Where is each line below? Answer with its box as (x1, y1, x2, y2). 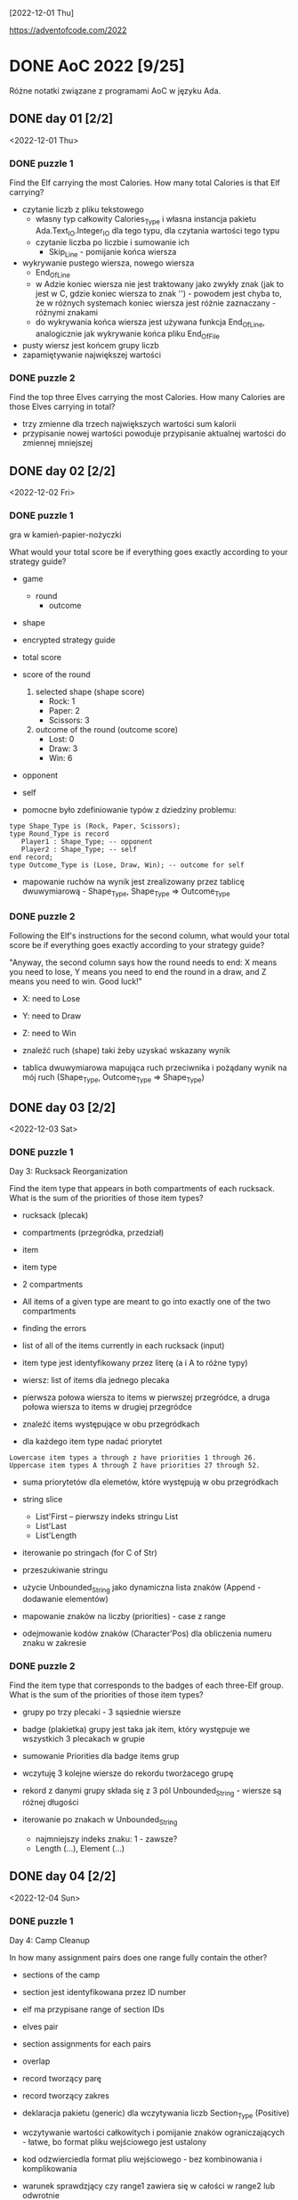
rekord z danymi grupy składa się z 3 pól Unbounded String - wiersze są (21, 1786, 282, 1798)
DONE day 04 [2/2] (9, 1869, 117, 1884)
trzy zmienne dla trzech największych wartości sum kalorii (21, 419, 237, 429)
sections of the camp (21, 1969, 101, 1981)
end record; (9, 853, 53, 863)
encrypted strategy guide (21, 634, 116, 645)
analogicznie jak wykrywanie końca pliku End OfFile (35, 329, 221, 341)
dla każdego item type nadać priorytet (21, 1436, 163, 1447)
